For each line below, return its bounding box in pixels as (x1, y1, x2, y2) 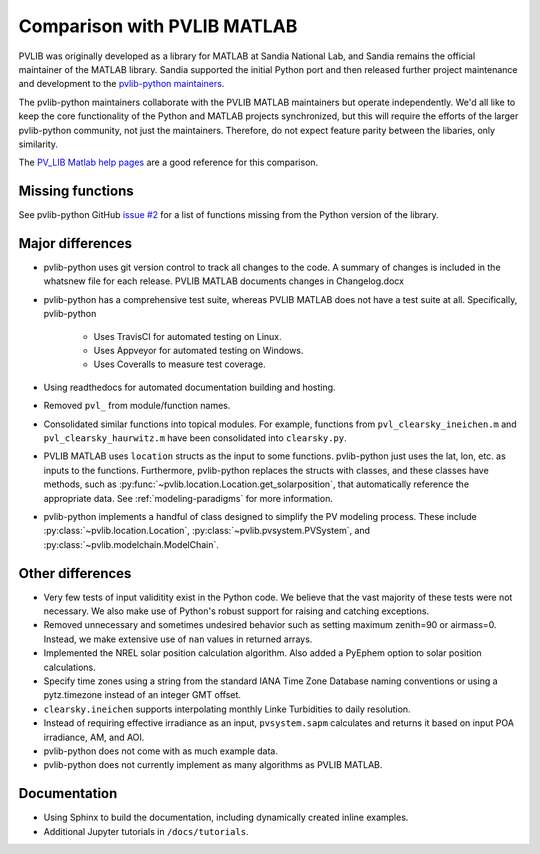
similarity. (18, 138, 59, 150)
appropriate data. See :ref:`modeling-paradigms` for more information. (43, 492, 334, 504)
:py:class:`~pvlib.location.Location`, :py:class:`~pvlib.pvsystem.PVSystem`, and (43, 525, 370, 537)
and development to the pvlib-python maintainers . (18, 78, 225, 90)
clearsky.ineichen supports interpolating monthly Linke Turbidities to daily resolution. (43, 703, 411, 715)
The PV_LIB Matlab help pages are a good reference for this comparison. (18, 156, 319, 169)
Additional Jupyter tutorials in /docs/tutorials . (43, 825, 249, 837)
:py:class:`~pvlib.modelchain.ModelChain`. (43, 538, 220, 550)
